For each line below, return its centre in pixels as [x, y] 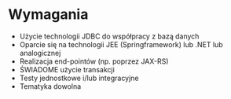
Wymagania [48, 15]
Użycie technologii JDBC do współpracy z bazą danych [109, 36]
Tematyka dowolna [50, 86]
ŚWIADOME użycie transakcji [67, 69]
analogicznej [40, 53]
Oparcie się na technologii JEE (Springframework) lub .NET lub [121, 44]
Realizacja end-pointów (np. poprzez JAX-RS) [94, 61]
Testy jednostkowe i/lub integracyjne [79, 78]
